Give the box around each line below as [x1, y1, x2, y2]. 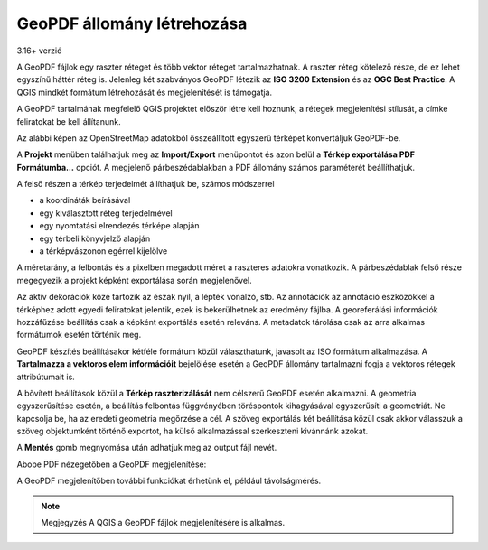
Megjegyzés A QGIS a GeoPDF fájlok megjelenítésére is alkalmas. [41, 517, 286, 528]
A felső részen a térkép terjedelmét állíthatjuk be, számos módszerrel [16, 179, 275, 190]
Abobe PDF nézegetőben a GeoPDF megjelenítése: [16, 459, 207, 470]
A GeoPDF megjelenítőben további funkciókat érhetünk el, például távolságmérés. [16, 475, 322, 487]
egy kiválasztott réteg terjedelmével [39, 208, 173, 219]
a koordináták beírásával [39, 195, 131, 206]
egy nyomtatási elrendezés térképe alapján [39, 220, 200, 231]
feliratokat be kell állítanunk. [16, 116, 121, 126]
